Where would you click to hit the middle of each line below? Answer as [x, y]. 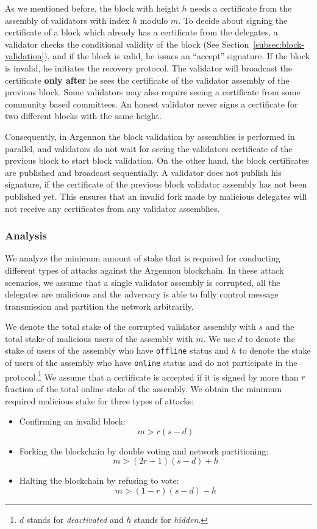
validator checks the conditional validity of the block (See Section [127, 44]
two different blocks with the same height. [83, 116]
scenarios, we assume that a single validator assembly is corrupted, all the [143, 282]
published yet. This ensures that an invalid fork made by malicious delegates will [156, 196]
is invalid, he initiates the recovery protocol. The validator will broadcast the [148, 67]
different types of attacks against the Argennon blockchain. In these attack [144, 270]
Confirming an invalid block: [72, 421]
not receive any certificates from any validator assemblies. [112, 208]
